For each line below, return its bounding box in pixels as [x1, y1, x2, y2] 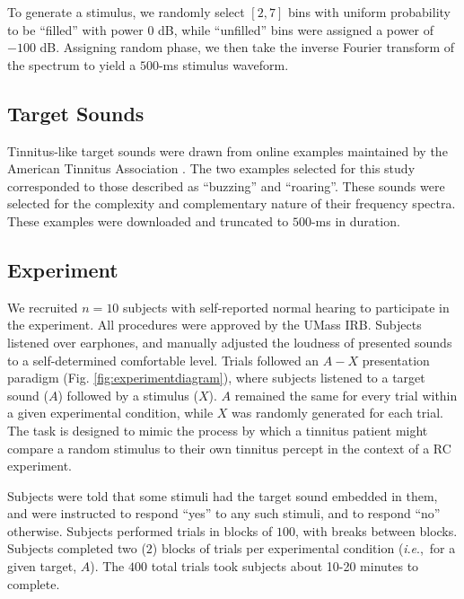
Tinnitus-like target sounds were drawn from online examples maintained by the [7, 141, 448, 160]
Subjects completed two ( [7, 539, 146, 558]
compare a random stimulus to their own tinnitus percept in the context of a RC [7, 438, 451, 457]
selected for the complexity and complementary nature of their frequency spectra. [7, 194, 456, 213]
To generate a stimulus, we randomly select [7, 3, 245, 21]
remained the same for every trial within [234, 385, 458, 404]
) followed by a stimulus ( [57, 385, 198, 404]
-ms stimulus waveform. [158, 55, 289, 74]
